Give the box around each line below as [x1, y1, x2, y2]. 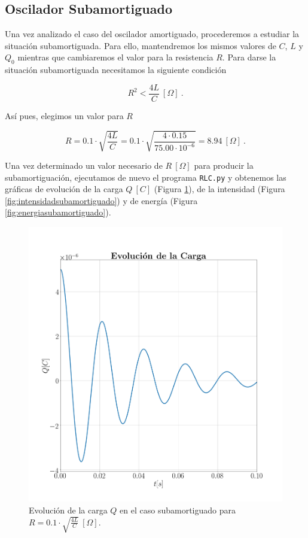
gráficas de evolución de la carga [5, 183, 123, 195]
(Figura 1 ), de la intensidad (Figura [154, 183, 285, 195]
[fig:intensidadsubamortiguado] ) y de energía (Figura [5, 194, 198, 206]
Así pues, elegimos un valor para [5, 109, 124, 121]
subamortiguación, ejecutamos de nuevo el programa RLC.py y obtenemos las [5, 171, 286, 183]
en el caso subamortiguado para [120, 504, 236, 516]
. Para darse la [222, 51, 276, 63]
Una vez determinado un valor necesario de [5, 159, 163, 171]
